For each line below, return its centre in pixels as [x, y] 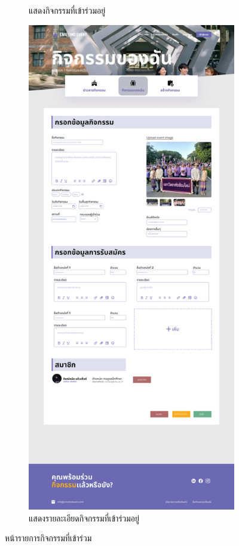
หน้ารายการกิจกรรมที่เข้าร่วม [48, 538]
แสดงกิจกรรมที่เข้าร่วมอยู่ [67, 10]
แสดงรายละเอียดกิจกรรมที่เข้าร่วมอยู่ [84, 518]
